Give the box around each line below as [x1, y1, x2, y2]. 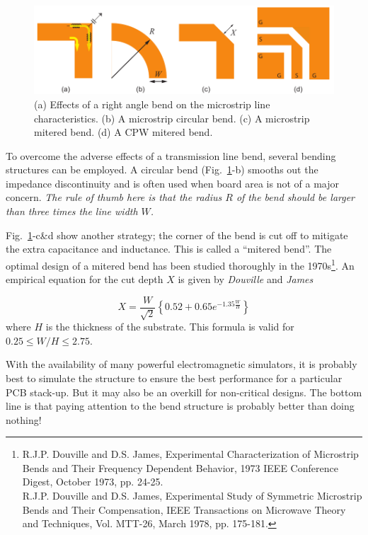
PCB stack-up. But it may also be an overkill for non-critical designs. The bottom [6, 384, 362, 399]
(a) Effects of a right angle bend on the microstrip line [34, 96, 270, 111]
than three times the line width [6, 204, 138, 219]
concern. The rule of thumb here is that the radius [6, 190, 222, 205]
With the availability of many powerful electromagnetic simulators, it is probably [6, 357, 357, 372]
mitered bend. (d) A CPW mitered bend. [34, 125, 213, 139]
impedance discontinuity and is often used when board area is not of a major [6, 176, 340, 190]
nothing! [6, 412, 42, 427]
